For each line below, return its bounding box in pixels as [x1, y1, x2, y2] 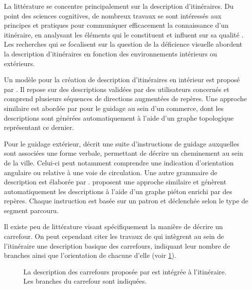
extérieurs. [4, 58, 35, 68]
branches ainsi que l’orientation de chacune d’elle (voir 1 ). [4, 250, 177, 260]
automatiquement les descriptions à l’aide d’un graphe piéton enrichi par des [4, 186, 233, 196]
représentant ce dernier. [4, 122, 74, 132]
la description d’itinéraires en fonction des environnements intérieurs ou [4, 48, 217, 58]
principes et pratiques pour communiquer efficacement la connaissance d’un [4, 20, 229, 30]
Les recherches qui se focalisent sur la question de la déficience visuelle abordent [4, 39, 243, 49]
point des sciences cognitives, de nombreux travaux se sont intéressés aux [4, 10, 222, 20]
